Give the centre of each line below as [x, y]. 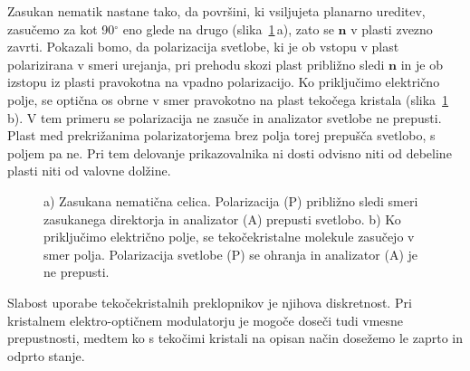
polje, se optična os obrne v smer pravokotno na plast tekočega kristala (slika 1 [228, 99]
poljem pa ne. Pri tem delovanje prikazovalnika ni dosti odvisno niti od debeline [230, 152]
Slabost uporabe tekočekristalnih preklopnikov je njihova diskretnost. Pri [210, 302]
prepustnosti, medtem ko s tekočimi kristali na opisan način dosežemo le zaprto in [235, 338]
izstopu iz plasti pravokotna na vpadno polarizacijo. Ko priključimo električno [224, 82]
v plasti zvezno [392, 29]
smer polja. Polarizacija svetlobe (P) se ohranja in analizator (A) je [231, 254]
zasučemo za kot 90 [61, 29]
